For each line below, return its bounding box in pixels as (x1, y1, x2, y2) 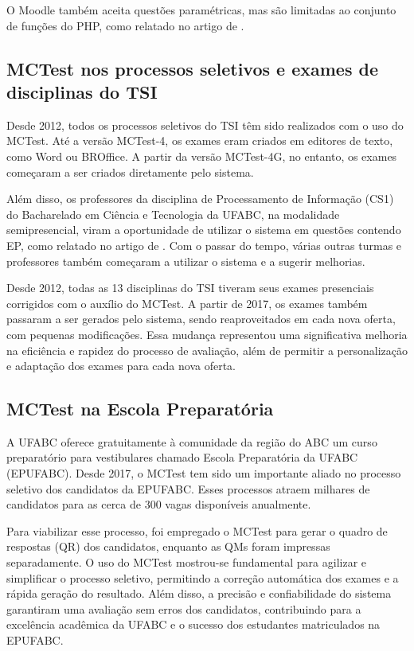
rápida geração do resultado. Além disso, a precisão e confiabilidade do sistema (6, 585, 392, 602)
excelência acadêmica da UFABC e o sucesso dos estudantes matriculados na (6, 616, 381, 633)
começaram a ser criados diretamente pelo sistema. (6, 163, 254, 180)
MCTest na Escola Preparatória (6, 396, 274, 421)
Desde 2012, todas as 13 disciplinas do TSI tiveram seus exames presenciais (6, 279, 374, 296)
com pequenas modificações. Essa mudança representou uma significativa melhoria (6, 325, 408, 342)
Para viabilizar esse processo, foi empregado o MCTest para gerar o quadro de (6, 522, 388, 539)
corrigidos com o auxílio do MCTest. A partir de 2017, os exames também (6, 294, 368, 311)
